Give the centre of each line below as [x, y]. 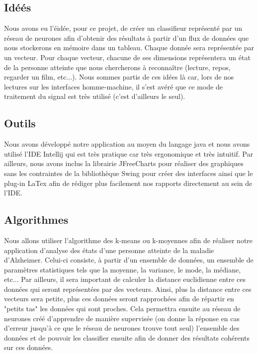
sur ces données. [29, 347]
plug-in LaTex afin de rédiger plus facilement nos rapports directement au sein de [128, 183]
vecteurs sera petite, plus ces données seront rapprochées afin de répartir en [119, 299]
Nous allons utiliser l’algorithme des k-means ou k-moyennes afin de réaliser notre [129, 240]
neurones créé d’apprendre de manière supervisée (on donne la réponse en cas [122, 318]
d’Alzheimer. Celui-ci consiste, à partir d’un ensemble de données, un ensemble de [129, 260]
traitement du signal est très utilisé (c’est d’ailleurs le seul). [95, 96]
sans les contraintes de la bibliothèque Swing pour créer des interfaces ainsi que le [129, 173]
